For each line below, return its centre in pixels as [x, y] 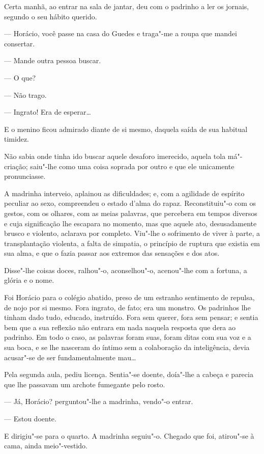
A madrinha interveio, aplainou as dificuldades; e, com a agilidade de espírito [124, 193]
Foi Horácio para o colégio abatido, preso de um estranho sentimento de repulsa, [129, 297]
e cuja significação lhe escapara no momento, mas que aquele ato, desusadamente [130, 223]
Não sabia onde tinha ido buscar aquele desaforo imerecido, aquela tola [115, 156]
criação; [16, 166]
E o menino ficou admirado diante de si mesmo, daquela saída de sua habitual [126, 129]
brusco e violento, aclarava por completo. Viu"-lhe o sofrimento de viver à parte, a [132, 233]
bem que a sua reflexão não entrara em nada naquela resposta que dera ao [120, 327]
